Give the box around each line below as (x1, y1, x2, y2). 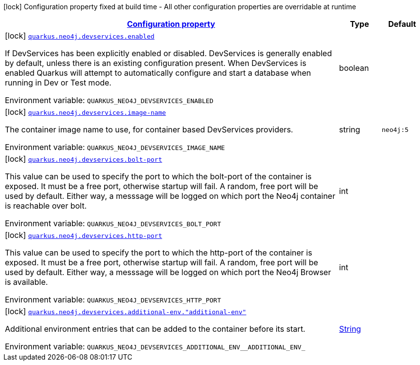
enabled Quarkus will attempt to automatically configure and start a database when (5, 68, 311, 78)
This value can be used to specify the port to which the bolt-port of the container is (5, 172, 312, 181)
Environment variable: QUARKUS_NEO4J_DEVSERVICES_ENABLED (5, 95, 214, 105)
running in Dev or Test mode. (5, 78, 111, 87)
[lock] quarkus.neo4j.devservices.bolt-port (5, 154, 162, 164)
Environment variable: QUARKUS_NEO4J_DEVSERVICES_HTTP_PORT (5, 295, 221, 304)
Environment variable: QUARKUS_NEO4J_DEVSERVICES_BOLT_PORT (5, 218, 221, 228)
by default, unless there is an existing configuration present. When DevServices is (5, 58, 307, 68)
